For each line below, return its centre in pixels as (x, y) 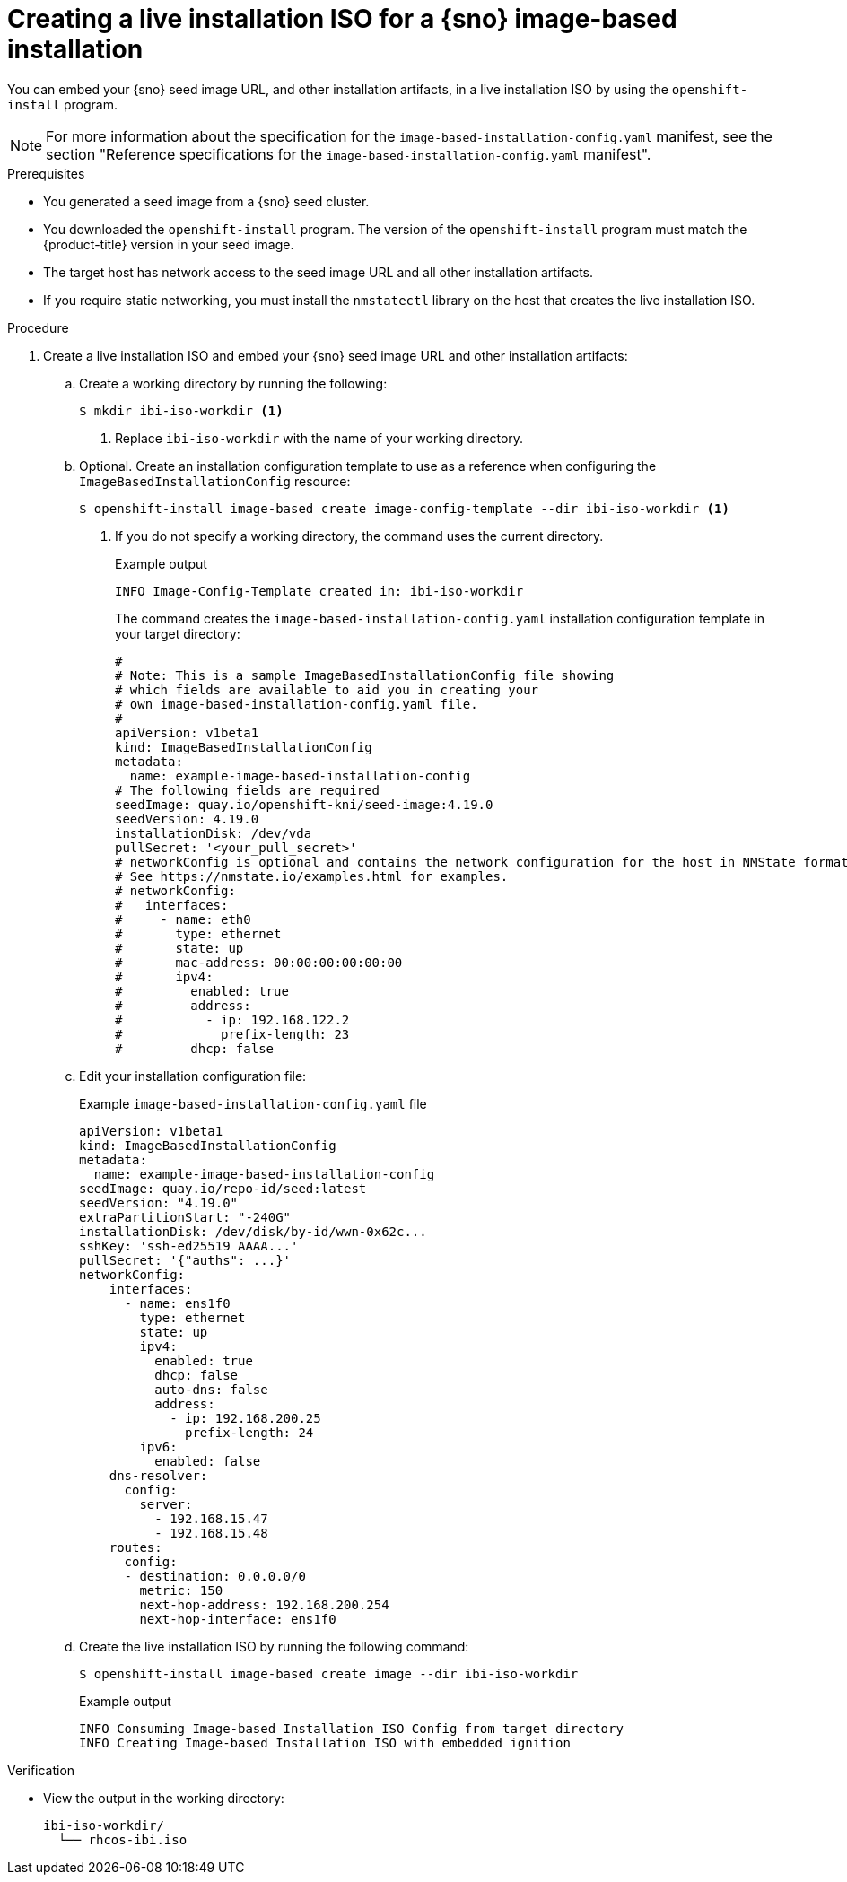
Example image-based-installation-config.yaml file (253, 1103)
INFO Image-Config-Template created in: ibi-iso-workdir (319, 591)
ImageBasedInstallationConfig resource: (215, 481)
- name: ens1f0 (177, 1303)
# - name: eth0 (183, 919)
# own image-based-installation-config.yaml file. (297, 704)
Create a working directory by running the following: (233, 383)
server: (166, 1504)
